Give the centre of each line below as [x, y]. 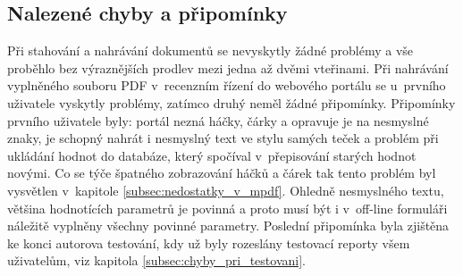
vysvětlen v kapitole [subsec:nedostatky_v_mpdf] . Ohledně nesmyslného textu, [226, 190]
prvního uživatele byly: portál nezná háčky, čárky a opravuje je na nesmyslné [218, 120]
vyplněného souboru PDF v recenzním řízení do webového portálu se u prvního [227, 85]
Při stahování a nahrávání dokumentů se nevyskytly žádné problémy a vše [210, 50]
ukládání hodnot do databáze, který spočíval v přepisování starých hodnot [212, 155]
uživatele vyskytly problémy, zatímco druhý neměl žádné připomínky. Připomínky [231, 102]
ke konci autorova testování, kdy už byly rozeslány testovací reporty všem [209, 243]
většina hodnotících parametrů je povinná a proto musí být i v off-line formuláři [227, 208]
